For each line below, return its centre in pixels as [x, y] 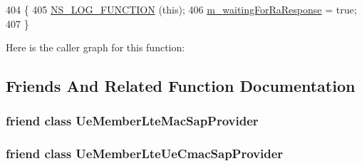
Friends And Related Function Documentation [181, 86]
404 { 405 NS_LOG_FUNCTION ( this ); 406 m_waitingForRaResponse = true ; [181, 9]
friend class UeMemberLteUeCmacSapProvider [145, 154]
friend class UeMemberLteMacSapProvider [132, 121]
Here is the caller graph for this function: [95, 47]
